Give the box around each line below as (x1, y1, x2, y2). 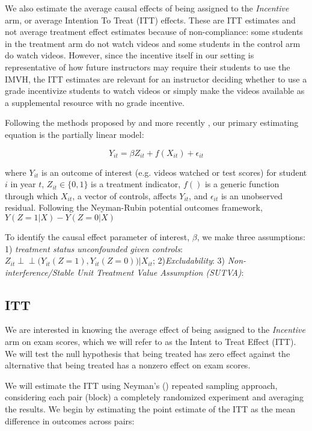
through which (5, 189, 58, 202)
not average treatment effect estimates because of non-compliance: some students (5, 25, 303, 38)
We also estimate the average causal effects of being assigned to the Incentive (5, 2, 289, 14)
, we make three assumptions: (197, 230, 305, 243)
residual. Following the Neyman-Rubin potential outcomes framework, (5, 201, 263, 214)
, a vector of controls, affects (72, 189, 177, 202)
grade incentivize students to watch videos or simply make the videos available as (5, 84, 305, 97)
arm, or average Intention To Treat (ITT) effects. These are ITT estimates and (5, 13, 296, 26)
